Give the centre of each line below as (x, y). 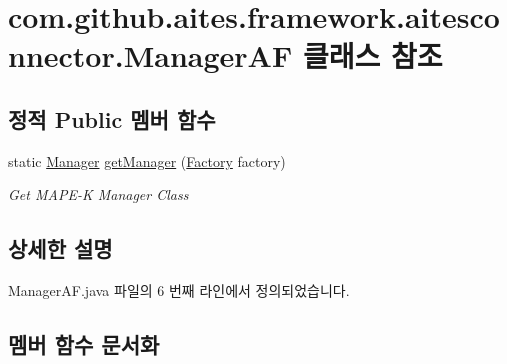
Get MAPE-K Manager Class (98, 194)
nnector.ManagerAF (150, 55)
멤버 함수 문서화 (84, 344)
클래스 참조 (372, 55)
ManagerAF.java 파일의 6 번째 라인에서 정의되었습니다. (179, 290)
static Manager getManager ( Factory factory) (147, 160)
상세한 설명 (60, 248)
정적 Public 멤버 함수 (112, 118)
